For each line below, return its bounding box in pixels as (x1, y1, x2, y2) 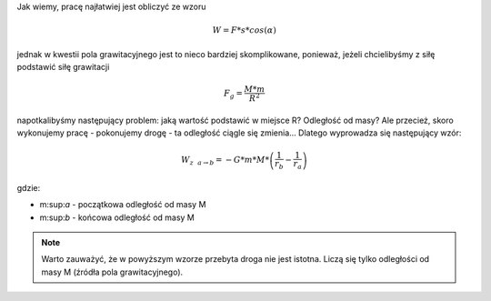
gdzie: (16, 182, 41, 193)
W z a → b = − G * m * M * (180, 155, 270, 167)
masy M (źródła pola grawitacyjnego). (41, 266, 184, 277)
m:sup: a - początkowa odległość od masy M (39, 199, 206, 210)
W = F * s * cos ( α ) (212, 25, 277, 35)
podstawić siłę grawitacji (16, 61, 110, 72)
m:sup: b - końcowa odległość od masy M (39, 212, 195, 223)
